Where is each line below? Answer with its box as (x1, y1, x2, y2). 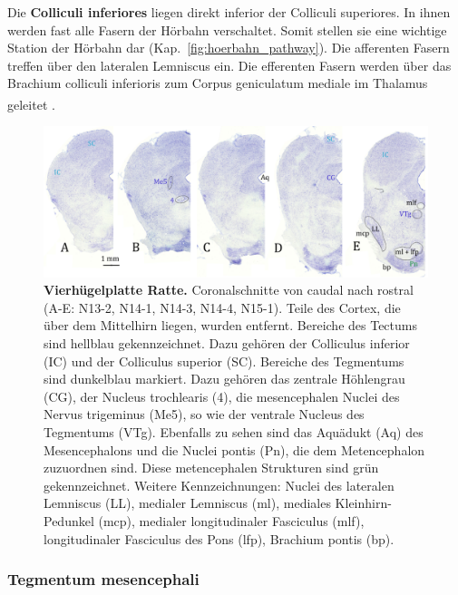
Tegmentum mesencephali (7, 568, 200, 590)
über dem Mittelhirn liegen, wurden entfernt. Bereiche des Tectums (44, 316, 417, 335)
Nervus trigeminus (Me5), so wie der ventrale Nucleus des (44, 405, 365, 424)
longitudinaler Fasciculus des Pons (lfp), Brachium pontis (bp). (44, 529, 395, 548)
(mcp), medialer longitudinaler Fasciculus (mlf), (98, 511, 365, 530)
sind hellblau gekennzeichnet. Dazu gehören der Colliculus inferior (44, 334, 410, 353)
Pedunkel (44, 511, 94, 530)
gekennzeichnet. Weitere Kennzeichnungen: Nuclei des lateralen (44, 475, 395, 494)
